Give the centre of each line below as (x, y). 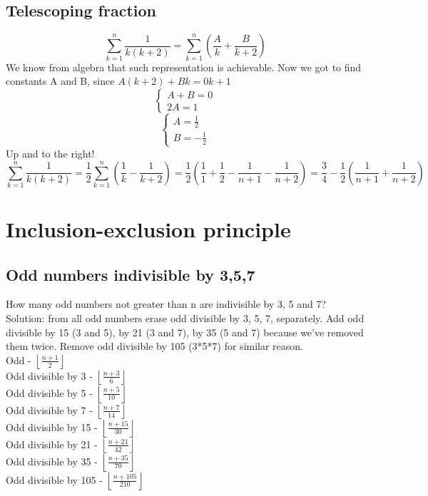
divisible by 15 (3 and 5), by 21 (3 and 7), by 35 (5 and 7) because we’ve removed (185, 332)
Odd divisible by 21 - (52, 444)
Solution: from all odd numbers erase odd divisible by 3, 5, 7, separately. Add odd (185, 318)
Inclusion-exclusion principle (148, 229)
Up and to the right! (50, 153)
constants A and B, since (60, 81)
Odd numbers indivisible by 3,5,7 (131, 274)
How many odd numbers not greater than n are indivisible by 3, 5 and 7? (166, 304)
